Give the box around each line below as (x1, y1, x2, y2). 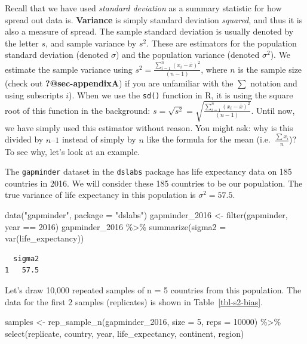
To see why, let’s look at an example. (5, 145, 140, 157)
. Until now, (251, 104, 295, 116)
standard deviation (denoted (5, 48, 109, 61)
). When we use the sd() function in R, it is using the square (69, 88, 293, 101)
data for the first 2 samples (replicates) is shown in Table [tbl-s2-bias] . (5, 295, 263, 308)
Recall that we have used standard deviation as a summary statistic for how (5, 2, 282, 14)
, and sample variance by (45, 36, 137, 49)
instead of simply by (62, 133, 136, 145)
